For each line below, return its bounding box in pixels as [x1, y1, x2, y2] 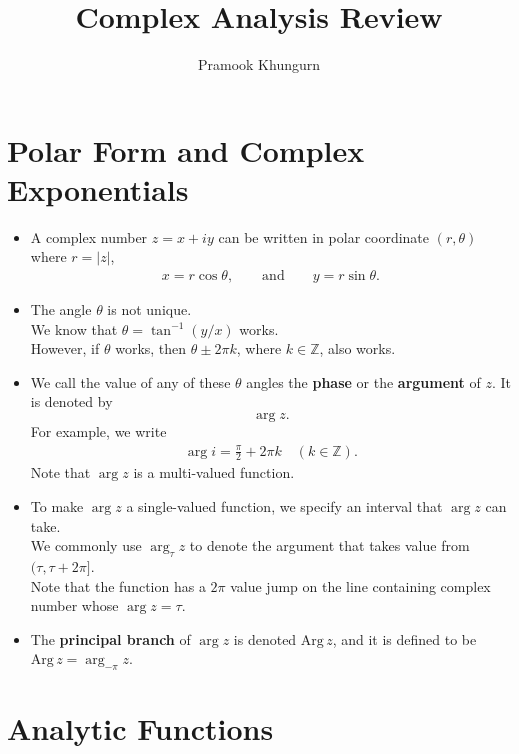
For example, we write [30, 421, 167, 442]
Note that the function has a [30, 575, 206, 596]
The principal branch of [30, 628, 191, 649]
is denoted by [30, 391, 113, 412]
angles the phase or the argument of [246, 371, 481, 392]
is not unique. [107, 299, 192, 320]
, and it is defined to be [332, 628, 477, 649]
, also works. [319, 338, 396, 359]
